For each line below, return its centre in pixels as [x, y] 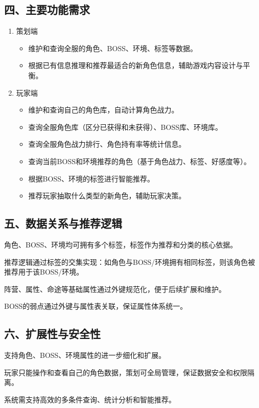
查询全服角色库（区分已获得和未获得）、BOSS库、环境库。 [125, 127]
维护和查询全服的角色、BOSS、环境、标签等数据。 [113, 48]
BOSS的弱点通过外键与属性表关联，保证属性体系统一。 [96, 306]
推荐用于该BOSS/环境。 [44, 272]
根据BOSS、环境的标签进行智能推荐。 [91, 178]
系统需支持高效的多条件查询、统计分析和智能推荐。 [90, 399]
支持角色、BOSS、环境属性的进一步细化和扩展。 [85, 355]
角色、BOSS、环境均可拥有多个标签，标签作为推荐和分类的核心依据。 [121, 244]
